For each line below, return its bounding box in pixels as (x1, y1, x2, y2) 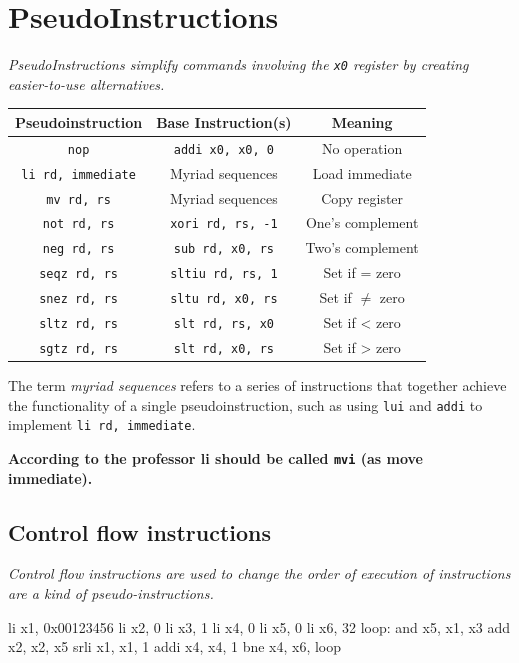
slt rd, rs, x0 (173, 317, 274, 332)
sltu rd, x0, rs (170, 292, 278, 307)
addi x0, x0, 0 (173, 142, 274, 157)
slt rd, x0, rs (173, 341, 274, 356)
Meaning (331, 111, 393, 132)
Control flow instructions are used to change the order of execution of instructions (8, 563, 511, 584)
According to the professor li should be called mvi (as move (8, 448, 423, 469)
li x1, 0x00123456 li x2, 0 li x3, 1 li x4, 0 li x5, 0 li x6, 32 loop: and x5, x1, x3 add (8, 616, 511, 637)
